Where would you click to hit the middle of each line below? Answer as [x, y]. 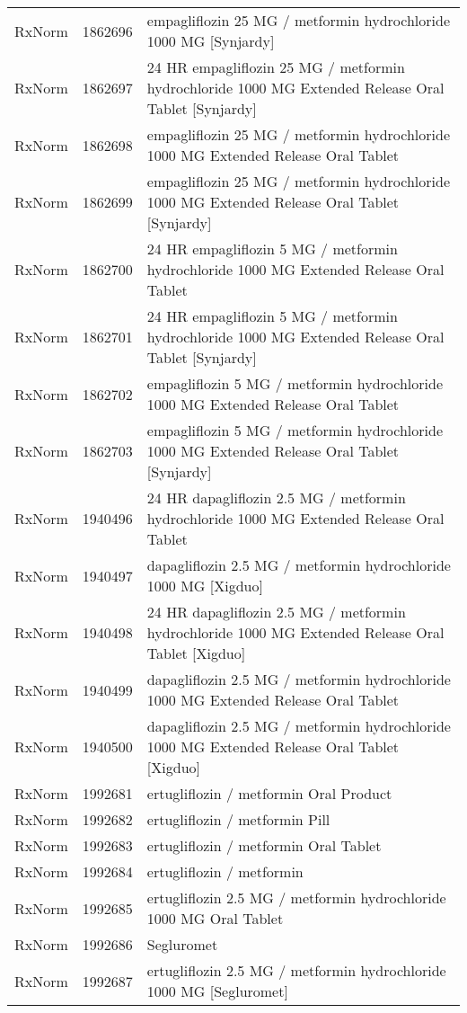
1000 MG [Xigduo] [205, 586]
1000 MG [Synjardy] [211, 41]
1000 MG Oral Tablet [215, 918]
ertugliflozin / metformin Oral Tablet [264, 845]
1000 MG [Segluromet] [217, 991]
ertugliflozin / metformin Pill [238, 819]
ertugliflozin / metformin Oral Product [269, 793]
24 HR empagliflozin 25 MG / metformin [276, 67]
